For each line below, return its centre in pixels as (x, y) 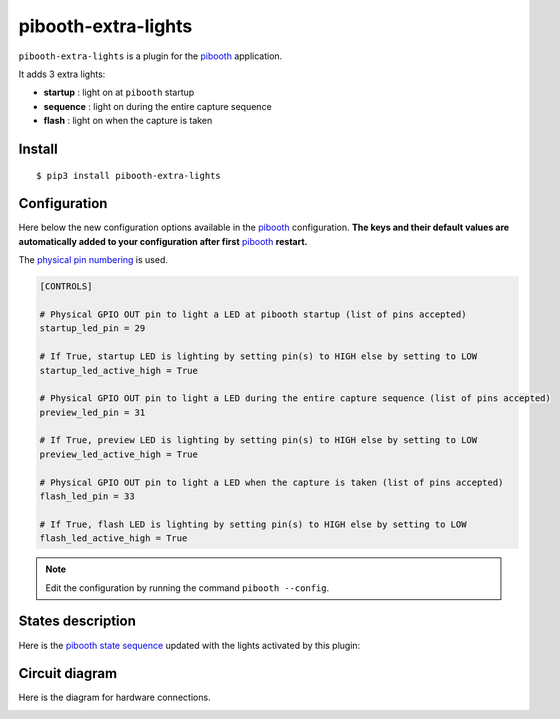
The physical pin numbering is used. (93, 260)
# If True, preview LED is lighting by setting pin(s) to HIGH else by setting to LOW (258, 440)
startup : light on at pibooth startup (119, 92)
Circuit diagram (68, 673)
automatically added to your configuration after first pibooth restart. (163, 241)
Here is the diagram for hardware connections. (114, 697)
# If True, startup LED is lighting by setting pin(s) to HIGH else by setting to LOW (258, 356)
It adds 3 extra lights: (62, 74)
